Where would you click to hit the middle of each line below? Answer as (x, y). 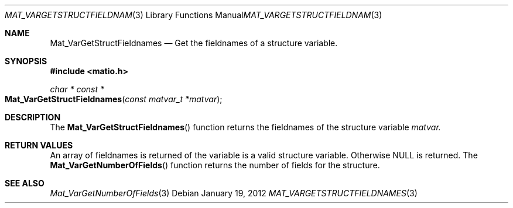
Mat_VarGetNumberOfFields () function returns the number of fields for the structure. (215, 165)
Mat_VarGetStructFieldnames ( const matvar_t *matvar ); (114, 99)
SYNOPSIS (26, 61)
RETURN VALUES (39, 145)
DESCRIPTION (33, 117)
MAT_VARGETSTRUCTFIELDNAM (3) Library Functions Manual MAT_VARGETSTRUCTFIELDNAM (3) (194, 15)
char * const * (77, 89)
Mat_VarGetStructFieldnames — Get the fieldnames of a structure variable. (194, 43)
